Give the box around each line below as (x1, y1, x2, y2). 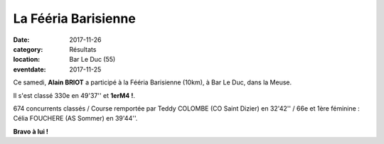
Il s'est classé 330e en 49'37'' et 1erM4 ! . (13, 91, 135, 99)
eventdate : (13, 65, 46, 74)
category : (13, 45, 43, 53)
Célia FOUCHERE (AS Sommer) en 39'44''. (13, 114, 138, 123)
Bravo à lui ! (13, 127, 49, 135)
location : (13, 55, 41, 64)
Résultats (69, 45, 97, 53)
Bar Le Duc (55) (69, 55, 116, 64)
